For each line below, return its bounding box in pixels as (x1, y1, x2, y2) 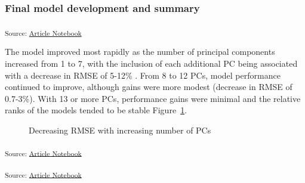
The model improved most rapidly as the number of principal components (5, 45, 275, 58)
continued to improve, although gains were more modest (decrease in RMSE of (5, 80, 292, 93)
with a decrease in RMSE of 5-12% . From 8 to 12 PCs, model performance (5, 69, 281, 81)
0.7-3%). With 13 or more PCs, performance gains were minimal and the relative (5, 92, 301, 104)
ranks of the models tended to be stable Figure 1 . (5, 104, 187, 116)
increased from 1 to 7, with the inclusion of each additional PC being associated (5, 57, 298, 69)
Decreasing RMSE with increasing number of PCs (29, 123, 211, 136)
